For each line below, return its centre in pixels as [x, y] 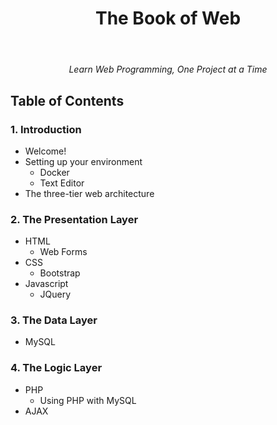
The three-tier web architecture [89, 193]
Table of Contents [67, 100]
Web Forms [63, 252]
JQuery [55, 294]
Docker [54, 172]
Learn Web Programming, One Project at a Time [168, 69]
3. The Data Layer [54, 320]
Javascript [46, 284]
